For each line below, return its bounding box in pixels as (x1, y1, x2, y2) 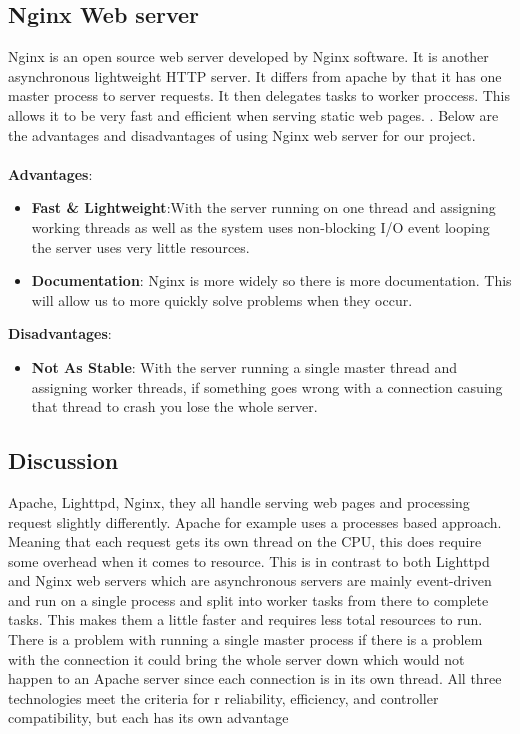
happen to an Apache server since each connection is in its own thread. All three (8, 668, 502, 689)
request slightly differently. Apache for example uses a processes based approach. (8, 511, 502, 532)
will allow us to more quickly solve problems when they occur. (31, 289, 413, 310)
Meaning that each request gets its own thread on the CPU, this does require (8, 531, 482, 552)
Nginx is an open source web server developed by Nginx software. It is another (8, 46, 489, 67)
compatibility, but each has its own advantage (8, 707, 289, 728)
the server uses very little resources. (31, 236, 250, 257)
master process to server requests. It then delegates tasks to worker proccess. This (8, 85, 511, 106)
